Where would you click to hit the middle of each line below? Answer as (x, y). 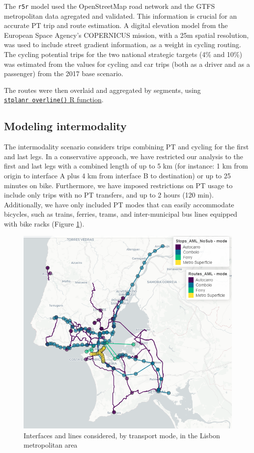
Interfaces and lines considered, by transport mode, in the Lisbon (122, 435)
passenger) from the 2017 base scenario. (64, 73)
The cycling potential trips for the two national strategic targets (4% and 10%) (123, 54)
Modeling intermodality (65, 126)
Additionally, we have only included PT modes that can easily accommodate (119, 204)
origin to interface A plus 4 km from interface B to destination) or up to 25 (117, 176)
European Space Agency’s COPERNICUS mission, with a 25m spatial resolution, (127, 35)
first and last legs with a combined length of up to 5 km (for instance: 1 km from (126, 166)
